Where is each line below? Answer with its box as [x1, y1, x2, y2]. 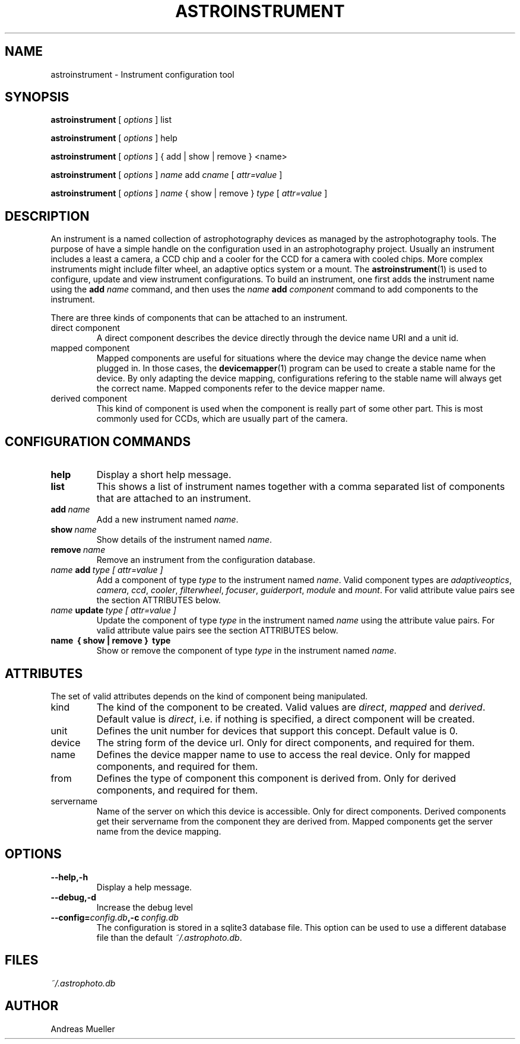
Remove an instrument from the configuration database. [96, 555, 315, 565]
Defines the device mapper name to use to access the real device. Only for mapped [96, 748, 470, 760]
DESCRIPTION [5, 208, 90, 224]
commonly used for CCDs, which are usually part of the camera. [96, 413, 348, 424]
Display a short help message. [96, 469, 232, 481]
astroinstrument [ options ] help [50, 133, 177, 144]
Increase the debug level [96, 902, 194, 912]
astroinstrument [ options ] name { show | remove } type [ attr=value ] [50, 188, 328, 199]
